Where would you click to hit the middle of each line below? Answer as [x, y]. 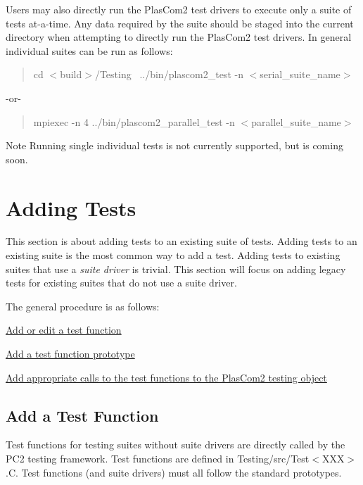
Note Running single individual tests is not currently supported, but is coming [174, 145]
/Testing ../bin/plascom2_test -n [169, 74]
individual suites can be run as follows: [89, 50]
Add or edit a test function [64, 330]
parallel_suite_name [296, 121]
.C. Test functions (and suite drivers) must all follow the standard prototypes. [174, 472]
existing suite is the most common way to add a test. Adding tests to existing [173, 255]
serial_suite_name [300, 74]
